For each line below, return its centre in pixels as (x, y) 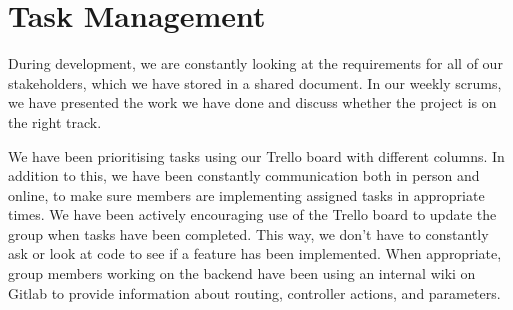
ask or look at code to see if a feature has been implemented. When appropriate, (255, 253)
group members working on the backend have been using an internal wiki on (242, 273)
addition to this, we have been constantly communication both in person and (244, 175)
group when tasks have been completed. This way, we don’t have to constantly (248, 233)
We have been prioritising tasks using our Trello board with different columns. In (256, 155)
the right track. (55, 121)
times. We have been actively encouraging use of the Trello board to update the (252, 214)
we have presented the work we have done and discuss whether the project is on (252, 102)
